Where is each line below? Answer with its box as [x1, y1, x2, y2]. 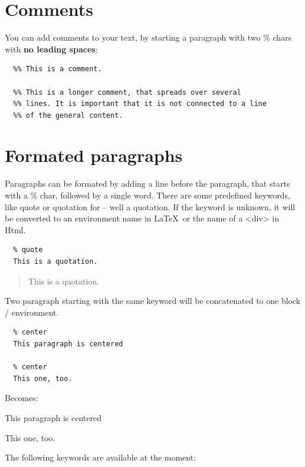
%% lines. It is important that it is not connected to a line [13, 100, 267, 108]
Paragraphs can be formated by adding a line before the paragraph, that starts [5, 177, 290, 190]
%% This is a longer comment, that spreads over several [13, 88, 241, 97]
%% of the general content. [13, 111, 123, 120]
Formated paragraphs [5, 143, 183, 167]
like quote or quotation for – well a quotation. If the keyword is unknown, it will [5, 200, 296, 213]
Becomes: [5, 392, 38, 404]
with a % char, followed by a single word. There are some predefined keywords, [5, 189, 290, 201]
